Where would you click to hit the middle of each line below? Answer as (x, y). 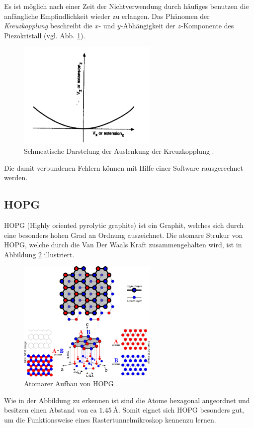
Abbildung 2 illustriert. (39, 254)
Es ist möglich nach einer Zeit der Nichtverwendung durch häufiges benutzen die (127, 6)
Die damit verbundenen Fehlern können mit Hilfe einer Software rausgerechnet (124, 167)
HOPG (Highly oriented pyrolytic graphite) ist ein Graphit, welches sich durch (124, 225)
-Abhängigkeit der (148, 26)
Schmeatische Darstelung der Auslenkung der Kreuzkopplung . (119, 151)
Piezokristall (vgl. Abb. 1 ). (45, 35)
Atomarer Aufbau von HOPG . (71, 383)
